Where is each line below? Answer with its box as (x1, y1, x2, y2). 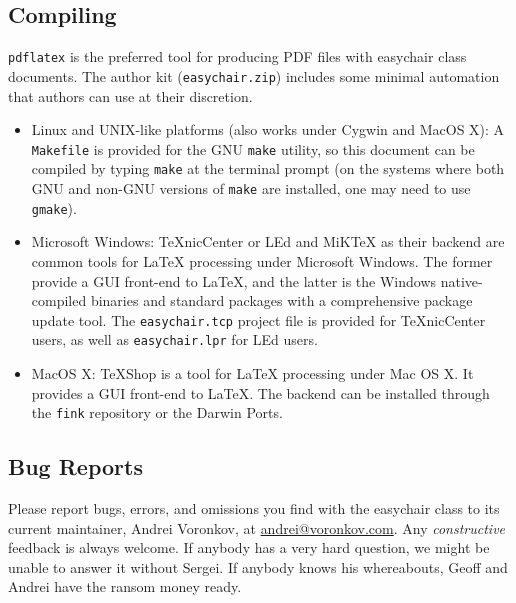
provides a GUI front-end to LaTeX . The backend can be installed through (31, 382, 490, 403)
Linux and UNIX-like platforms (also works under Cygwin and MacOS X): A (31, 119, 505, 140)
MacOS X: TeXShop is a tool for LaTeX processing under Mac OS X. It (31, 363, 474, 384)
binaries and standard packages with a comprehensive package (90, 290, 473, 311)
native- (440, 270, 483, 291)
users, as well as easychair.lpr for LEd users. (31, 329, 318, 350)
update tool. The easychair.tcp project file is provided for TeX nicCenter (31, 309, 486, 330)
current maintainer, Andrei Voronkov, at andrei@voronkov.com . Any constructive (8, 517, 506, 538)
